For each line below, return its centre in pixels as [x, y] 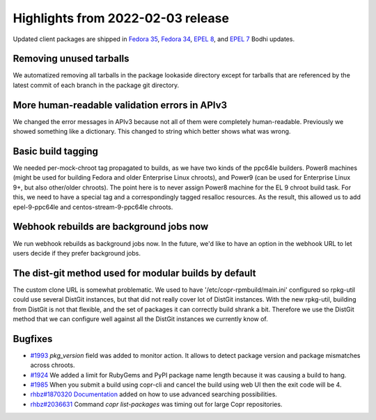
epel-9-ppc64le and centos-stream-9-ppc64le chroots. [93, 207]
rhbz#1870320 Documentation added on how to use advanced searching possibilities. [154, 394]
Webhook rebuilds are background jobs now [111, 227]
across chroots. [53, 365]
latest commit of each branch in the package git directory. [96, 85]
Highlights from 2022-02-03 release [121, 18]
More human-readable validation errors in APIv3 [120, 105]
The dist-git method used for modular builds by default [135, 273]
